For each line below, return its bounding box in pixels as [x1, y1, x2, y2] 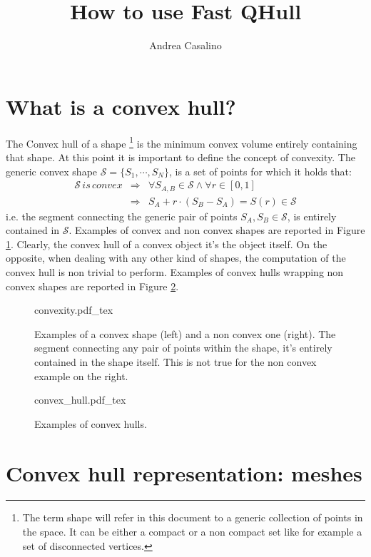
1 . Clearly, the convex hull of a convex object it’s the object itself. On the [6, 236, 327, 251]
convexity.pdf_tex [34, 302, 113, 317]
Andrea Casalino [149, 38, 222, 53]
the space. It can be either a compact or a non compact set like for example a [22, 524, 362, 539]
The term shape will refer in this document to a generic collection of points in [22, 510, 363, 525]
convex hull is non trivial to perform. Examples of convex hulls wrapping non [6, 264, 344, 279]
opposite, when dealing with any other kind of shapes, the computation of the [6, 250, 346, 265]
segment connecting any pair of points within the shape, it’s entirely [34, 340, 332, 355]
